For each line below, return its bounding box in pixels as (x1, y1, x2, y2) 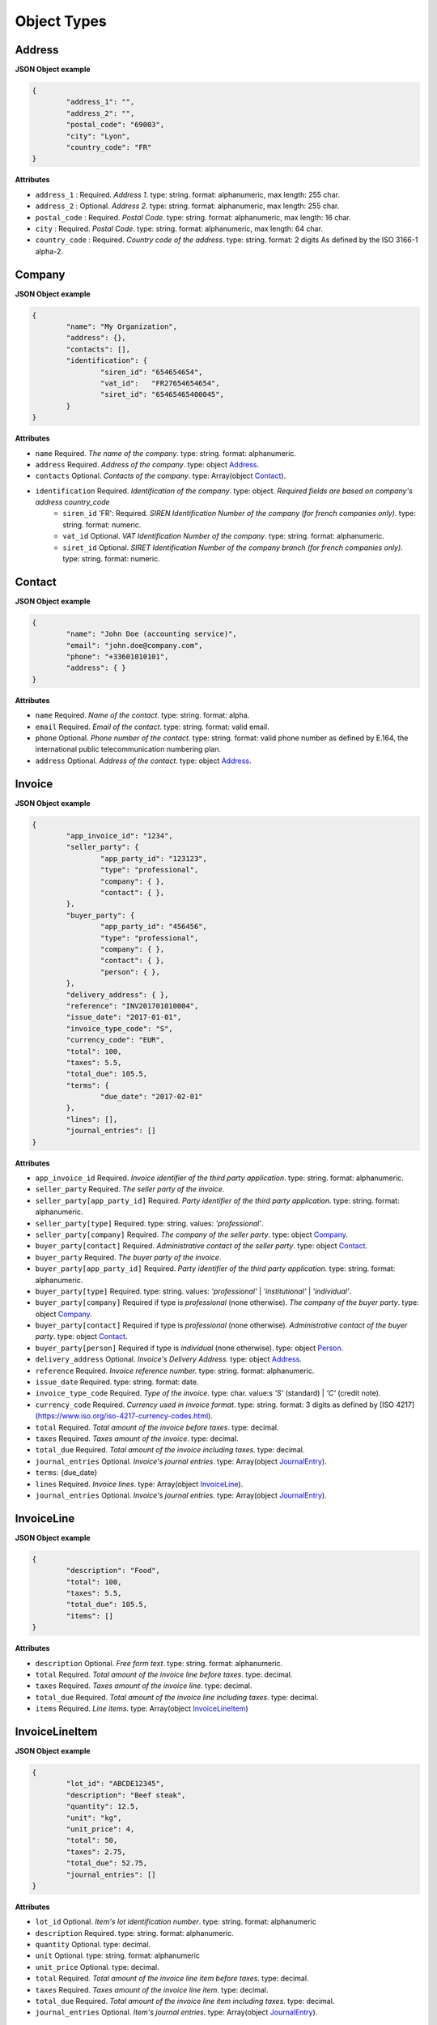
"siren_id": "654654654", (100, 367, 203, 377)
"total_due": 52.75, (66, 1859, 148, 1868)
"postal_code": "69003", (66, 120, 165, 130)
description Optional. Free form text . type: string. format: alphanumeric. (35, 1658, 283, 1668)
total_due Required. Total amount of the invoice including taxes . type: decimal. (35, 1445, 305, 1455)
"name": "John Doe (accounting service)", (66, 629, 238, 639)
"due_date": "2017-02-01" (100, 1092, 203, 1102)
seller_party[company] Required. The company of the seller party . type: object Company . (35, 1230, 348, 1239)
